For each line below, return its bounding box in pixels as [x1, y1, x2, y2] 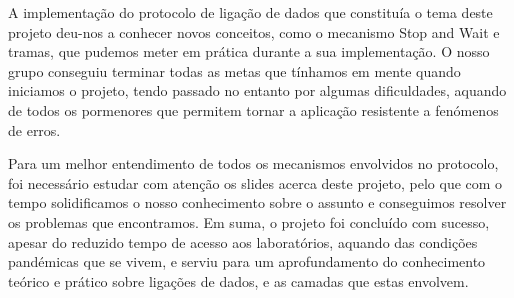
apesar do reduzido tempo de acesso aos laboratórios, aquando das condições [8, 231, 478, 252]
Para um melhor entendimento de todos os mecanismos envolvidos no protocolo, [8, 153, 499, 174]
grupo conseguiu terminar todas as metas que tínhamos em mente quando [8, 60, 461, 81]
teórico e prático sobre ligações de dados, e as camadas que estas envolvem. [8, 270, 469, 291]
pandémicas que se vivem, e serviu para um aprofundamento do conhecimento [8, 251, 486, 272]
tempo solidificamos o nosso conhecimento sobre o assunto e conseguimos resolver [8, 192, 507, 213]
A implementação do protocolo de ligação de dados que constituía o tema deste [8, 2, 493, 22]
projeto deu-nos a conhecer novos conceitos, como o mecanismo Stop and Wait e [8, 21, 500, 42]
